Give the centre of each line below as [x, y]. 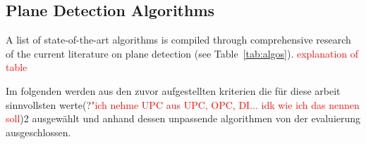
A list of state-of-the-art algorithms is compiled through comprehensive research [178, 40]
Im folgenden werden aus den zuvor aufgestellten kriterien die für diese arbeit [173, 90]
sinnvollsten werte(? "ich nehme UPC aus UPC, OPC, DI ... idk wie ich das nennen [183, 104]
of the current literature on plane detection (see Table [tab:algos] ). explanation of [182, 53]
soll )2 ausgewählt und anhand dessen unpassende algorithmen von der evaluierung [183, 118]
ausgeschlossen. [38, 132]
